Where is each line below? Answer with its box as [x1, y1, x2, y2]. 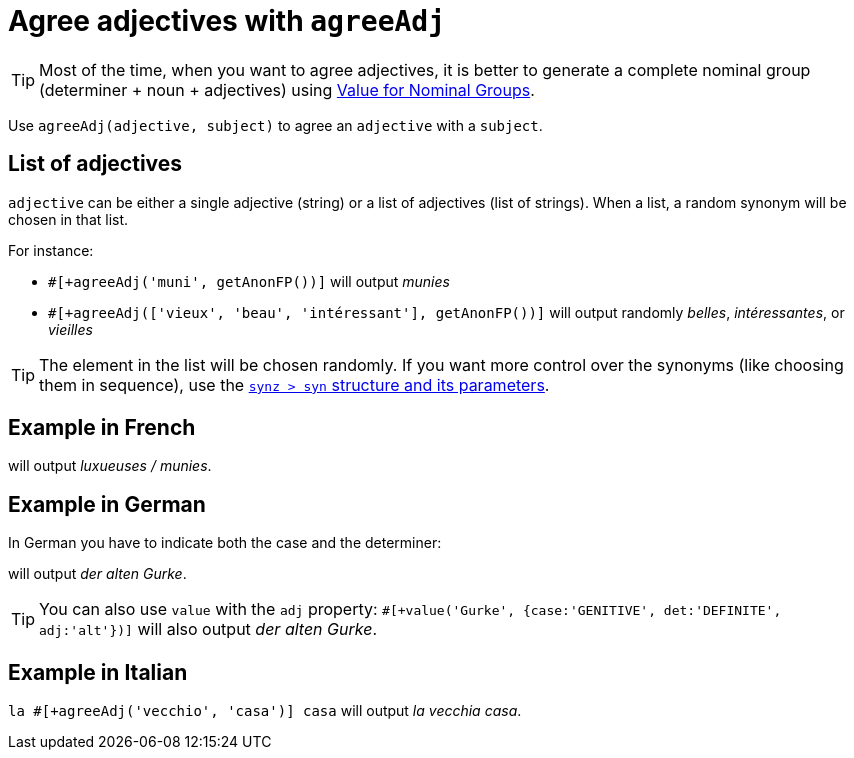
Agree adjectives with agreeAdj [8, 4, 446, 38]
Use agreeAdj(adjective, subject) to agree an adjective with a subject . [8, 116, 543, 134]
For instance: [8, 241, 94, 259]
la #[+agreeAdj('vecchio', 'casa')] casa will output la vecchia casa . [8, 702, 522, 720]
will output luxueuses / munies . [8, 457, 212, 475]
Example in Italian [8, 659, 188, 685]
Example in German [8, 491, 206, 517]
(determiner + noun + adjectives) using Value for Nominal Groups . [39, 79, 535, 100]
